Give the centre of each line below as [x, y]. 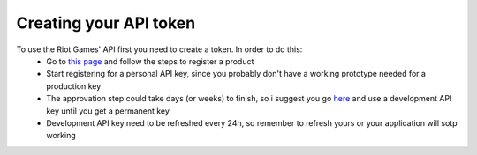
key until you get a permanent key [108, 111]
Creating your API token [106, 23]
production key [74, 86]
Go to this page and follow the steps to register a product [150, 61]
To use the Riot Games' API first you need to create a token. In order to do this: [159, 49]
